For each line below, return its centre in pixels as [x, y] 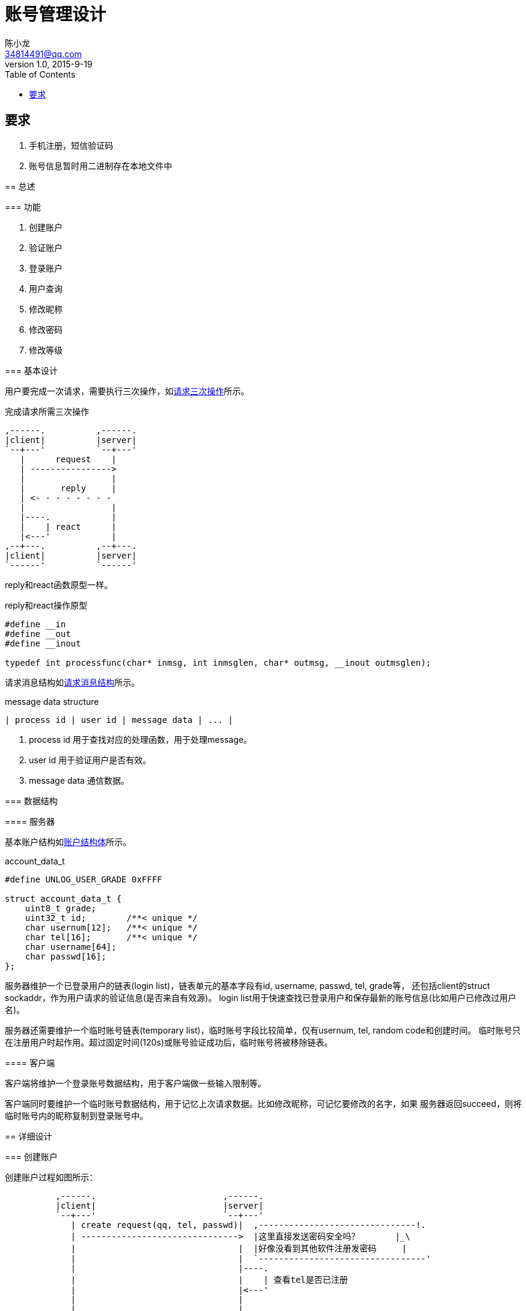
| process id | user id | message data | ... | [119, 720]
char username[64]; [71, 947]
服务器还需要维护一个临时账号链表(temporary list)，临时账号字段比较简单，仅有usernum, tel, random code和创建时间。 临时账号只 [263, 1030]
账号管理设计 [56, 14]
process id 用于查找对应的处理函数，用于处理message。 [141, 739]
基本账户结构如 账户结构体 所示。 [68, 841]
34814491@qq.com [43, 54]
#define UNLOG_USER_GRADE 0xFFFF [84, 879]
